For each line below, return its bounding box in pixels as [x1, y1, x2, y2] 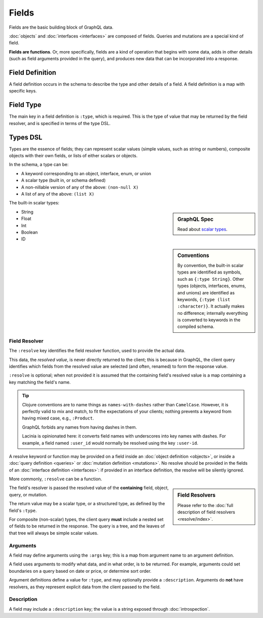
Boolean [21, 229, 38, 235]
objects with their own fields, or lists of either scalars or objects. [9, 153, 138, 158]
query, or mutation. [9, 491, 48, 497]
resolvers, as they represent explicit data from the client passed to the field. [9, 584, 161, 590]
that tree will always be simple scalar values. [9, 530, 98, 536]
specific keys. [9, 88, 37, 94]
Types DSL [9, 133, 42, 141]
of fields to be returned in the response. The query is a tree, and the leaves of [9, 523, 165, 529]
